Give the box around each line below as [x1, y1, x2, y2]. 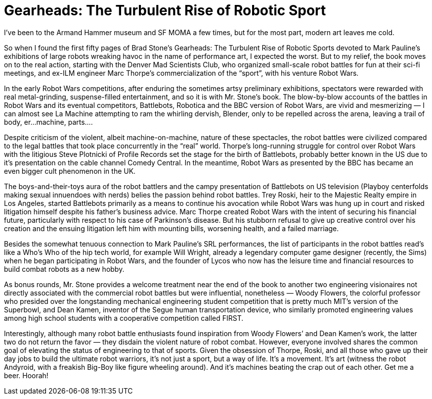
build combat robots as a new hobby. [4, 264, 125, 273]
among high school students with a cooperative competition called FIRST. [4, 313, 244, 322]
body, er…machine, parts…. [4, 117, 93, 126]
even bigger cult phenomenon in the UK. [4, 166, 136, 175]
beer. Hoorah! [4, 371, 48, 380]
